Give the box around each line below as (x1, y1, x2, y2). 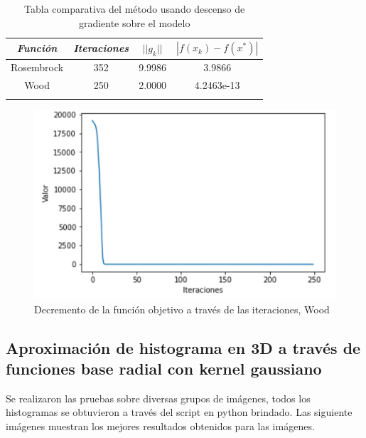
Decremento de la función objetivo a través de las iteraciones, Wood (34, 301, 330, 316)
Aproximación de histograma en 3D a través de (6, 336, 361, 358)
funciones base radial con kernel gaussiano (6, 358, 322, 380)
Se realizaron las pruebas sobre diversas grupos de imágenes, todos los (6, 390, 311, 405)
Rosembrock (11, 60, 64, 75)
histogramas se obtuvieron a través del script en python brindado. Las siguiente (6, 405, 352, 419)
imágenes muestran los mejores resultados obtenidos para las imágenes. (6, 419, 315, 434)
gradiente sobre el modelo (78, 15, 190, 30)
